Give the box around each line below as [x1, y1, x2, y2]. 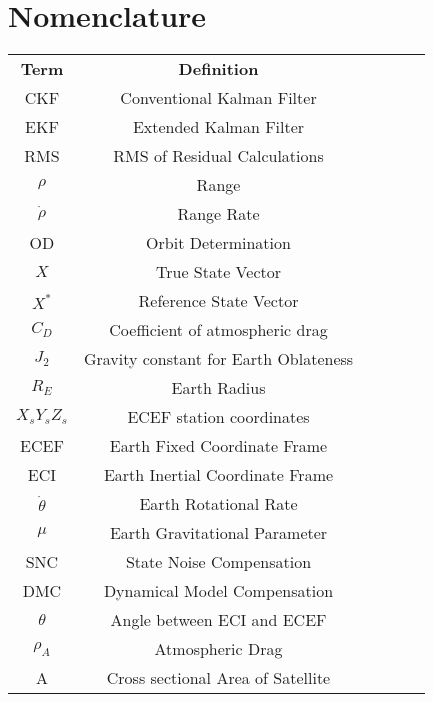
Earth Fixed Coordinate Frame [109, 434, 328, 458]
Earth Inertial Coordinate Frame [103, 463, 334, 487]
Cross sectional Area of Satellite [106, 666, 331, 690]
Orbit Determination [146, 231, 291, 255]
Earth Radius [171, 376, 266, 400]
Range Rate [177, 202, 260, 226]
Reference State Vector [138, 289, 299, 313]
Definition [178, 57, 259, 81]
